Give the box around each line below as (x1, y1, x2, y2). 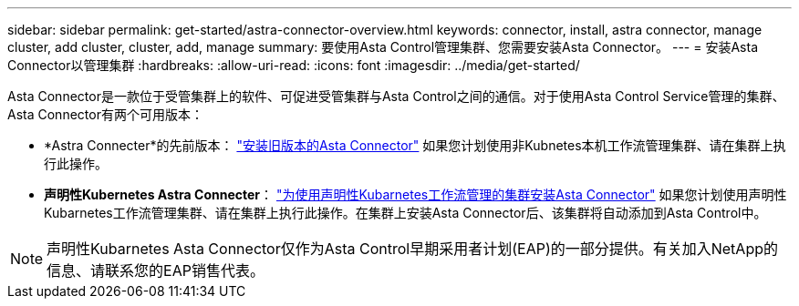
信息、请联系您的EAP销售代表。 (47, 261, 265, 280)
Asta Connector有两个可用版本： (7, 107, 203, 122)
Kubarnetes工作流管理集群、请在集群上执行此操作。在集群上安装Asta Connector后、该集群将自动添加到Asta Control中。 (44, 205, 767, 220)
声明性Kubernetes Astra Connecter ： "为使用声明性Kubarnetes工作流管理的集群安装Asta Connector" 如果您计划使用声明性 (44, 187, 787, 202)
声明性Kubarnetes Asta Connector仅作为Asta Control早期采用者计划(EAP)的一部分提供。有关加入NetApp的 (47, 240, 778, 258)
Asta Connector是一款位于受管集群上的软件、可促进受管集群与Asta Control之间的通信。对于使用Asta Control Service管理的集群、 (7, 88, 785, 104)
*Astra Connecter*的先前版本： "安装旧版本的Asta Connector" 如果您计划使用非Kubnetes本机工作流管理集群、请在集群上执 (44, 138, 786, 153)
